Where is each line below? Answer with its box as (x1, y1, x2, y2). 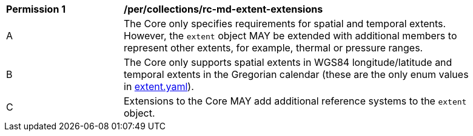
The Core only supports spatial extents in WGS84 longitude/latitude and (124, 56, 452, 68)
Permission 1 (6, 3, 66, 15)
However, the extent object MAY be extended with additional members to (124, 30, 457, 42)
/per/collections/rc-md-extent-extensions (124, 3, 323, 15)
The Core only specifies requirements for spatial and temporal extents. (124, 18, 446, 30)
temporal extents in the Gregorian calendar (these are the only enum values (124, 68, 469, 80)
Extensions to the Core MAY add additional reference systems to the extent (124, 95, 467, 107)
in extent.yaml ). (124, 80, 194, 92)
